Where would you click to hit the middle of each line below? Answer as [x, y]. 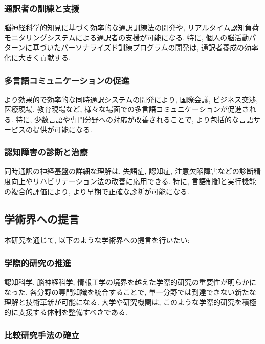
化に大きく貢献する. [37, 57]
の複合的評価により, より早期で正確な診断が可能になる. [97, 191]
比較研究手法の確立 [42, 335]
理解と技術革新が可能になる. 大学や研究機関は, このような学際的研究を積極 [130, 302]
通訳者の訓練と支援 [42, 8]
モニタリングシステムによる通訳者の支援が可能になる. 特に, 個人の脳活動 [127, 37]
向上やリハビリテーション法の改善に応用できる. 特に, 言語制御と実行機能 [134, 181]
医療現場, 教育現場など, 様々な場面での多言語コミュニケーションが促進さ [127, 109]
